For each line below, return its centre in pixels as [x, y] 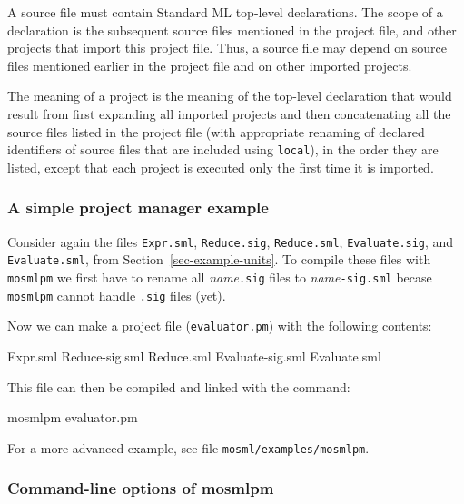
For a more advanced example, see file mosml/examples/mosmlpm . [188, 447]
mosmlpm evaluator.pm [73, 417]
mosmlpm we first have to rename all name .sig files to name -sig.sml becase [220, 277]
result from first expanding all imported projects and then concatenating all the [229, 113]
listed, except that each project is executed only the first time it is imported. [221, 167]
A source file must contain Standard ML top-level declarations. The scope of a [225, 12]
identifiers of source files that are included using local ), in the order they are [223, 149]
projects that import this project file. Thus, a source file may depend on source [227, 48]
